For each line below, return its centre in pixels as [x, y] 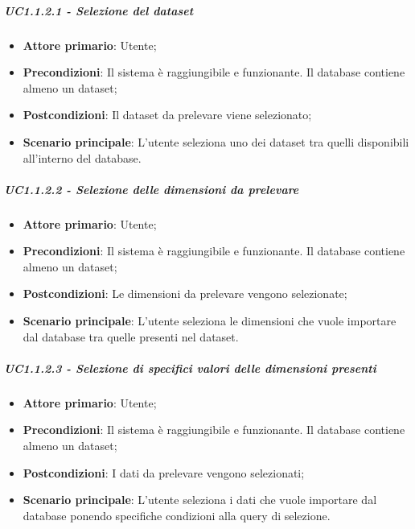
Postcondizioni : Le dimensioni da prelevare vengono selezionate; [185, 293]
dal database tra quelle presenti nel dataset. [131, 336]
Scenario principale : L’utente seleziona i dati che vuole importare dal [200, 500]
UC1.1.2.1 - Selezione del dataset [99, 10]
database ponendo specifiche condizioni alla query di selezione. [177, 515]
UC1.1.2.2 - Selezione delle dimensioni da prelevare [152, 189]
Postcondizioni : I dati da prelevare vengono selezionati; [164, 472]
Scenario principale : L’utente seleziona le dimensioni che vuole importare [210, 321]
